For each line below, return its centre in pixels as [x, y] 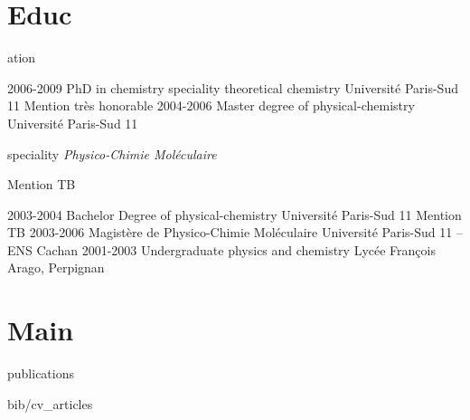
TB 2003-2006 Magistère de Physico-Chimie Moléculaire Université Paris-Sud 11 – [235, 232]
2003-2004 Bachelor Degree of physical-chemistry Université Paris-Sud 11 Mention [235, 214]
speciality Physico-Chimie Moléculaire [112, 153]
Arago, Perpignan [56, 267]
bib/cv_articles [50, 403]
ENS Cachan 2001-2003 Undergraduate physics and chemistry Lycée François [221, 249]
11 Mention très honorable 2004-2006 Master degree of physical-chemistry [211, 105]
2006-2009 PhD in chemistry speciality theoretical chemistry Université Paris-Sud [233, 87]
